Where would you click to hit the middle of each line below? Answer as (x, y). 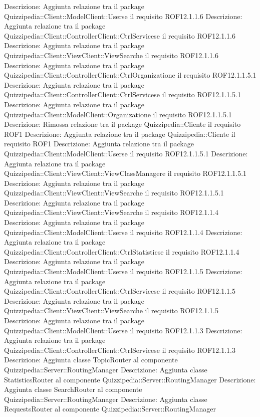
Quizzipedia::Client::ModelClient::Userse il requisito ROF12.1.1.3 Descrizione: (123, 330)
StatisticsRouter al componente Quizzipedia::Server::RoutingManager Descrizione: (130, 379)
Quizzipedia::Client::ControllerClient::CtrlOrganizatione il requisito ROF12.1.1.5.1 (130, 75)
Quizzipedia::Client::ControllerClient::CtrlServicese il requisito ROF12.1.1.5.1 (122, 94)
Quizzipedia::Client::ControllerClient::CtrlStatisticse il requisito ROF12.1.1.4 (122, 251)
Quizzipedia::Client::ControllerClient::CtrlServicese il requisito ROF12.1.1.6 (120, 35)
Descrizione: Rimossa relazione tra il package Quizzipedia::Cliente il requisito (122, 124)
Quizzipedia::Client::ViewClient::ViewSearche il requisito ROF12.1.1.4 (111, 212)
